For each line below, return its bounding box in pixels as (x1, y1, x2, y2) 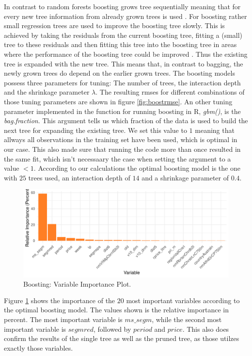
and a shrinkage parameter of (142, 172, 229, 182)
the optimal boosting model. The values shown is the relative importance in (4, 305, 229, 315)
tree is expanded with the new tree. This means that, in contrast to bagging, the (4, 58, 243, 68)
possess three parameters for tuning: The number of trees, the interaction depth (4, 77, 241, 87)
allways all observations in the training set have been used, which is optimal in (4, 134, 237, 145)
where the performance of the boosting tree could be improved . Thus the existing (4, 49, 248, 59)
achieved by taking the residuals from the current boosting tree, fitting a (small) (4, 30, 243, 40)
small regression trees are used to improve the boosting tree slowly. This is (4, 20, 225, 31)
